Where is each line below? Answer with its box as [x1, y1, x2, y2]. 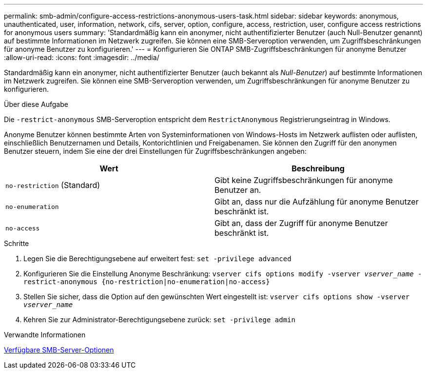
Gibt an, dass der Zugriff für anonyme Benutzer [214, 218, 388, 228]
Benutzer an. [214, 185, 261, 195]
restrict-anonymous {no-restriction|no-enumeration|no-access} [23, 278, 270, 286]
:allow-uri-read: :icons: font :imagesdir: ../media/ [4, 53, 159, 62]
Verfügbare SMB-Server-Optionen [4, 346, 114, 354]
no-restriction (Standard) [5, 180, 100, 190]
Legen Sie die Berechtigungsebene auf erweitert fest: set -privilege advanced [23, 254, 291, 263]
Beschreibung [291, 164, 345, 173]
